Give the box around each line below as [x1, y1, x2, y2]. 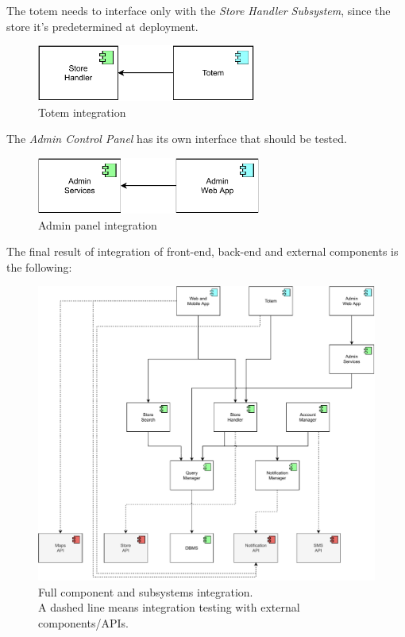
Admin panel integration [38, 216, 157, 233]
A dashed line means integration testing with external [38, 599, 300, 616]
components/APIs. [38, 614, 129, 631]
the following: [6, 258, 72, 275]
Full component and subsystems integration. [38, 583, 253, 600]
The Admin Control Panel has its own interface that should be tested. [6, 130, 347, 147]
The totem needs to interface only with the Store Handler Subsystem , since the [6, 2, 391, 18]
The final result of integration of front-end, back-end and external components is [6, 243, 399, 260]
